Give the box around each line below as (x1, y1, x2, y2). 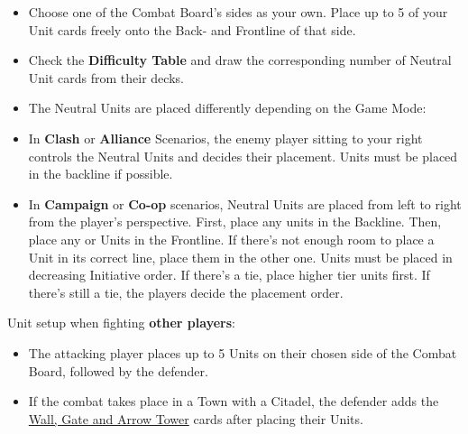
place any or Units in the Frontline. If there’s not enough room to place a (28, 229, 435, 248)
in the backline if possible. (28, 164, 173, 183)
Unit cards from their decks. (28, 68, 184, 87)
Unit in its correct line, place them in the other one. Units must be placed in (28, 247, 453, 266)
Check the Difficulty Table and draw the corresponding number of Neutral (28, 51, 452, 69)
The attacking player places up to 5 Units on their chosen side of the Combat (28, 343, 457, 362)
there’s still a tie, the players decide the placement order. (28, 282, 344, 301)
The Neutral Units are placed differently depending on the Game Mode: (28, 98, 427, 117)
